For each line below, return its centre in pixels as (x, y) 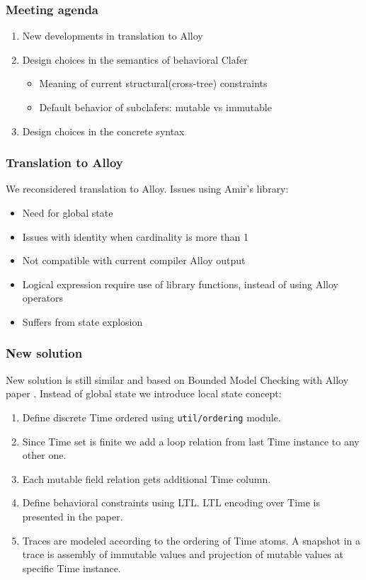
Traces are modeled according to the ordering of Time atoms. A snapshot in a (191, 540)
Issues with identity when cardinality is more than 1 (136, 236)
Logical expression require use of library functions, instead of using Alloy (180, 284)
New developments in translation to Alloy (113, 36)
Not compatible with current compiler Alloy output (134, 260)
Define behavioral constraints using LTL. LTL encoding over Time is (171, 502)
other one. (44, 455)
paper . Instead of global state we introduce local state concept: (144, 393)
